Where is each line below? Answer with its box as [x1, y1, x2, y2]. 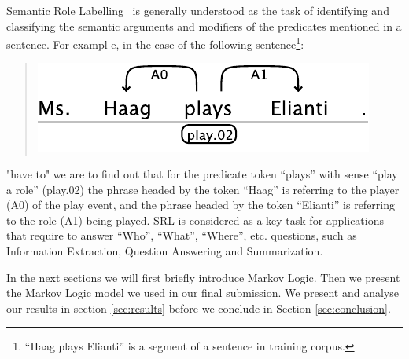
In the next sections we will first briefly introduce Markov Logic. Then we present [6, 269, 400, 285]
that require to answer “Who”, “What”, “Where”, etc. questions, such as [6, 227, 357, 244]
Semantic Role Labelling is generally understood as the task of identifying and [6, 2, 389, 18]
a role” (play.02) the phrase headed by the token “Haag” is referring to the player [6, 181, 400, 197]
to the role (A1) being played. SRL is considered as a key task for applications [6, 211, 384, 228]
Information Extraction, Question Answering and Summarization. [6, 243, 323, 258]
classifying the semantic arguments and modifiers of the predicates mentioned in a [6, 17, 402, 34]
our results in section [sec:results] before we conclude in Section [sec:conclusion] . [6, 299, 391, 316]
